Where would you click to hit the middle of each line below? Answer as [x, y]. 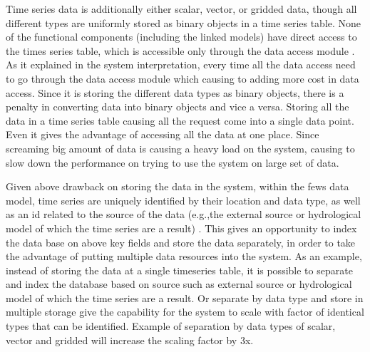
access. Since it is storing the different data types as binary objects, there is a [175, 92]
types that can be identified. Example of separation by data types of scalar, [171, 326]
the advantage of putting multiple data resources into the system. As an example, [184, 256]
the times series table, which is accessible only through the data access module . [180, 50]
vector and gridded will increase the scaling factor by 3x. [130, 340]
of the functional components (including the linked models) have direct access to [181, 37]
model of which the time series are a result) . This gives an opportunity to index [181, 228]
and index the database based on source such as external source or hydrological [179, 284]
